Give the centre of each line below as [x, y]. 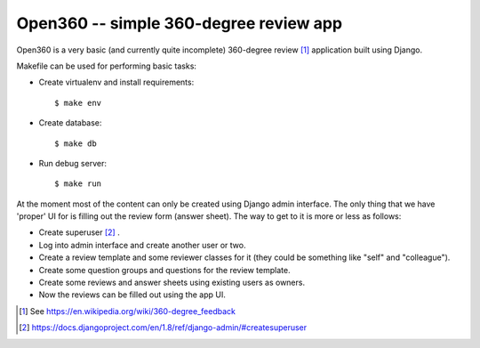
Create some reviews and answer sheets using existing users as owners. [172, 283]
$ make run [78, 184]
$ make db [76, 143]
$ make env [78, 103]
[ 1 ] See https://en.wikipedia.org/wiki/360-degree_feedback [127, 311]
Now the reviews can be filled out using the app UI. [132, 295]
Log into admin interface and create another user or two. [142, 245]
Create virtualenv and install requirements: [116, 82]
